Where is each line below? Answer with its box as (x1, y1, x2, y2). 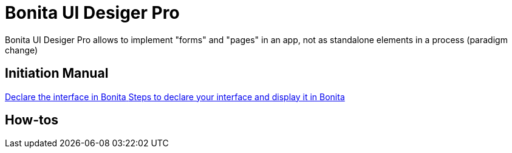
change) (5, 44, 38, 55)
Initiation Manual (5, 66, 109, 81)
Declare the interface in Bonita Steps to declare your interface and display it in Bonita (5, 91, 345, 102)
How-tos (5, 112, 59, 128)
